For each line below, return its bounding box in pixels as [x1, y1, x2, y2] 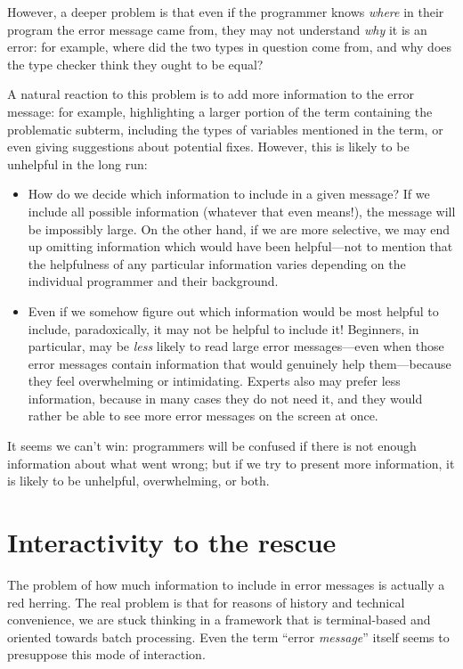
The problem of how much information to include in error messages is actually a [7, 575, 445, 593]
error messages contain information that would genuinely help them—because [28, 354, 451, 372]
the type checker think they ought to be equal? [7, 54, 264, 73]
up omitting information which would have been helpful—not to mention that [28, 237, 453, 256]
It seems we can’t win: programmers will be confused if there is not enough [7, 436, 417, 455]
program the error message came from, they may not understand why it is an [7, 20, 427, 38]
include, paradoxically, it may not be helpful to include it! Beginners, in [28, 319, 419, 338]
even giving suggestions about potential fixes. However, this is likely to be [7, 137, 410, 156]
